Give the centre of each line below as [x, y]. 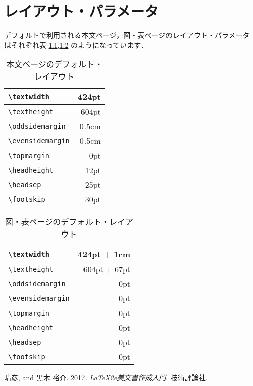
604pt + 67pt [107, 269]
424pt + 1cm [104, 254]
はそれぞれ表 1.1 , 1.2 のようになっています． [76, 45]
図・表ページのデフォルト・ [57, 222]
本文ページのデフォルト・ [54, 64]
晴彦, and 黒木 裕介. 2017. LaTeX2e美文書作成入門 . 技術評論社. [106, 378]
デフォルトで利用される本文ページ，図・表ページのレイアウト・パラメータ [127, 35]
